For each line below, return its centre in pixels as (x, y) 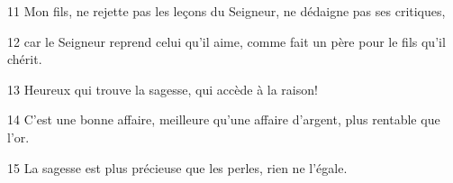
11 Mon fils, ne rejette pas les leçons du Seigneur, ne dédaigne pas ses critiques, (226, 11)
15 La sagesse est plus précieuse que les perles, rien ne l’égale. (177, 167)
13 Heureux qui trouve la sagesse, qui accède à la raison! (163, 89)
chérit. (25, 59)
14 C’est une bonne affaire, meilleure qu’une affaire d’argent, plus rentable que (224, 119)
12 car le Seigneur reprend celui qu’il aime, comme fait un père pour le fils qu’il (226, 41)
